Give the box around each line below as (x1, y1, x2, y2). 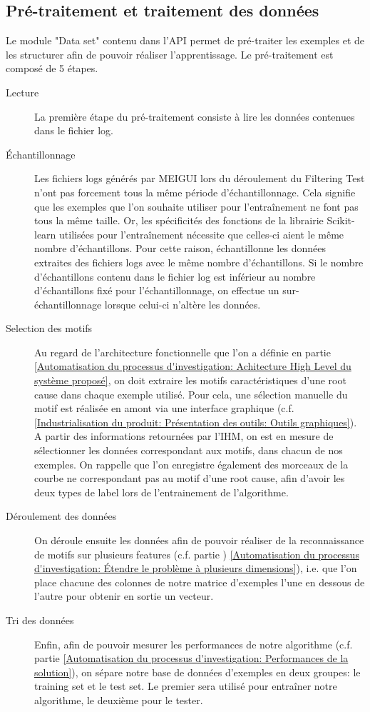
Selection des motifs (6, 321, 93, 336)
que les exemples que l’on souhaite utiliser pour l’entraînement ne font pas (34, 199, 359, 214)
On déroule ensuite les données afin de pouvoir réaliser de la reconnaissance (34, 533, 364, 548)
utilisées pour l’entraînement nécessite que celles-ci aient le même (59, 226, 344, 241)
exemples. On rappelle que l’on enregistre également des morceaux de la (34, 456, 349, 471)
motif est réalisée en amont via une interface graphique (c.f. (34, 401, 294, 416)
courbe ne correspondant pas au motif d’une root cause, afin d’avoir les (34, 471, 345, 486)
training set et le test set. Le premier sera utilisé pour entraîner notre (34, 678, 337, 693)
